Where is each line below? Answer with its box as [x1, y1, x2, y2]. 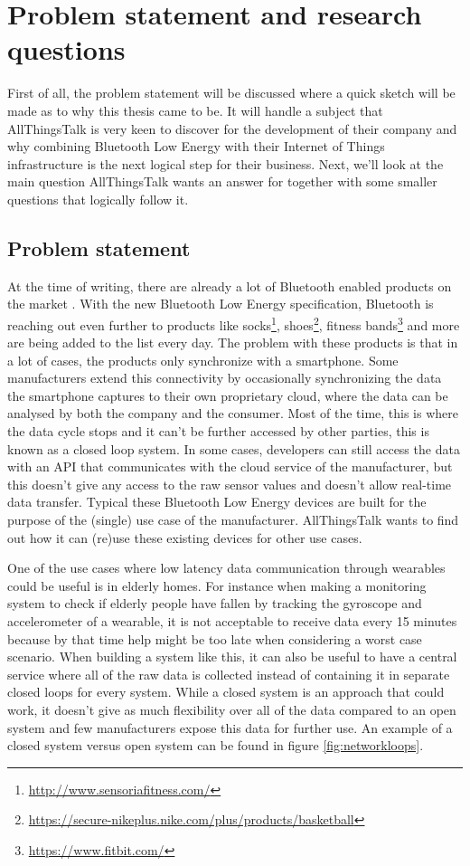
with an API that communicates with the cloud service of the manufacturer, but [7, 457, 453, 476]
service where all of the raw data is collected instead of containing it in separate [7, 664, 450, 683]
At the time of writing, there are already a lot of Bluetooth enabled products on [7, 276, 452, 295]
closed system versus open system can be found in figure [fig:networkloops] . [7, 736, 424, 755]
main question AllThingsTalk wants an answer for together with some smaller [7, 172, 437, 191]
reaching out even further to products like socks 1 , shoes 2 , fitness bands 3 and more [7, 312, 460, 334]
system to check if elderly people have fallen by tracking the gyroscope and [7, 594, 422, 613]
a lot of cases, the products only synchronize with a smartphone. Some [7, 350, 399, 369]
